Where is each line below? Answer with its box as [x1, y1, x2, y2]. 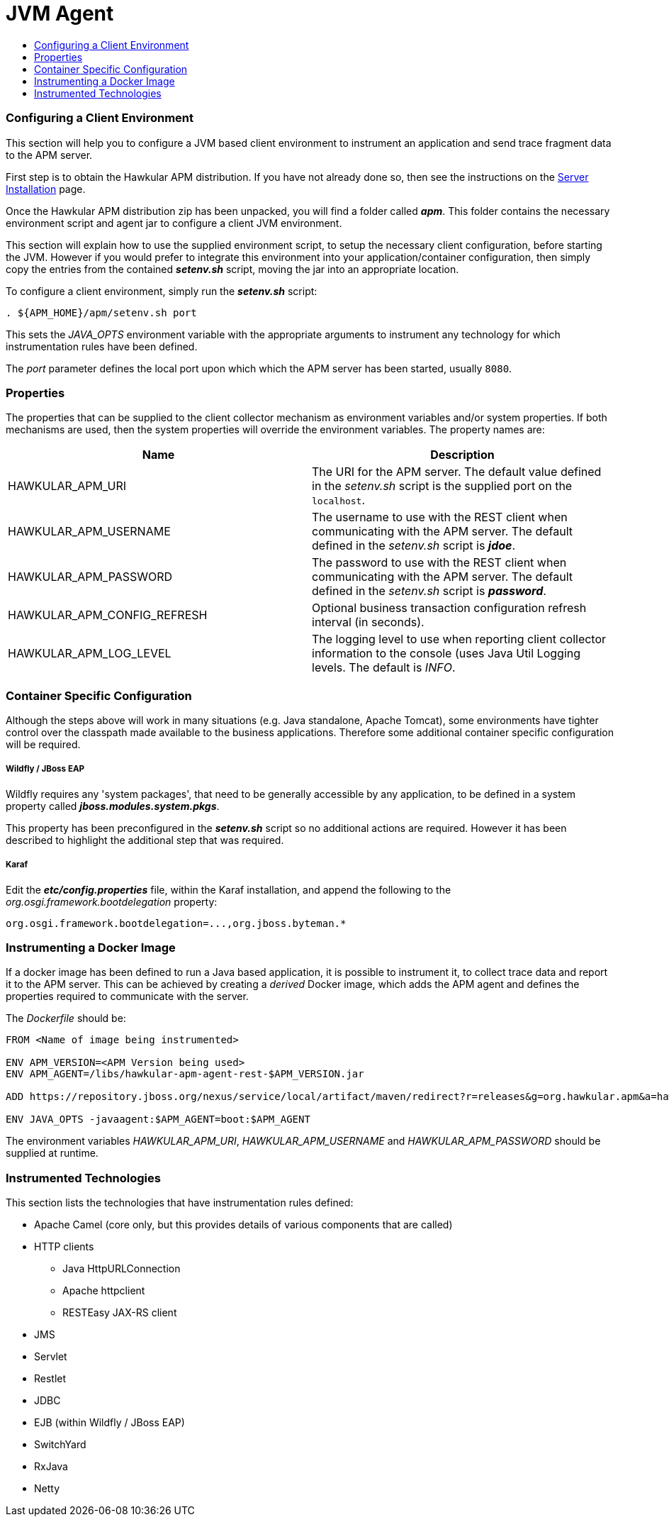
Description [430, 448, 495, 462]
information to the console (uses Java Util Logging [312, 646, 581, 661]
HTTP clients [34, 1240, 94, 1253]
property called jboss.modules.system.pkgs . [6, 799, 220, 812]
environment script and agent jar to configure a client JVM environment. [6, 216, 342, 229]
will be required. [6, 738, 81, 750]
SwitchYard [34, 1438, 86, 1451]
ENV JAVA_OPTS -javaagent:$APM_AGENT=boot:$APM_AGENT [6, 1113, 310, 1126]
